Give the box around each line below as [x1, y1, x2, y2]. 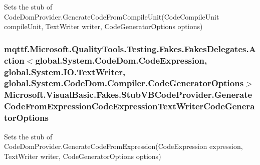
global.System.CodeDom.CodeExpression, [35, 54, 207, 66]
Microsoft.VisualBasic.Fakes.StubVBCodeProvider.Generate [4, 88, 252, 101]
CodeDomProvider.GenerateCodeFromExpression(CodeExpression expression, [4, 141, 243, 151]
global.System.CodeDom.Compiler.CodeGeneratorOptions [4, 77, 244, 89]
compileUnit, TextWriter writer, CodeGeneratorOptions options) [4, 21, 203, 32]
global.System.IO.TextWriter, [4, 65, 126, 78]
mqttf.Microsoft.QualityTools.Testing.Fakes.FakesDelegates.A [4, 42, 256, 55]
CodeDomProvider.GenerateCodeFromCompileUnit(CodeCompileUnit [4, 11, 219, 22]
